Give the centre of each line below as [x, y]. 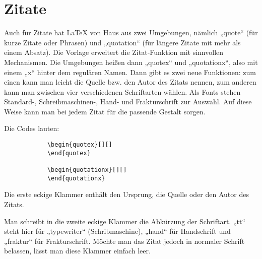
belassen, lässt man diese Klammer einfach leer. [77, 251]
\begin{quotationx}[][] [87, 170]
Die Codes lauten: [32, 128]
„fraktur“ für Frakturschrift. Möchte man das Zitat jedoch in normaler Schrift [124, 241]
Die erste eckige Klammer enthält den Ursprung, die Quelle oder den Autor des [126, 194]
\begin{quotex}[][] [80, 145]
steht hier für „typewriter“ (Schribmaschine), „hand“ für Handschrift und [117, 231]
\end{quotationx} [76, 178]
